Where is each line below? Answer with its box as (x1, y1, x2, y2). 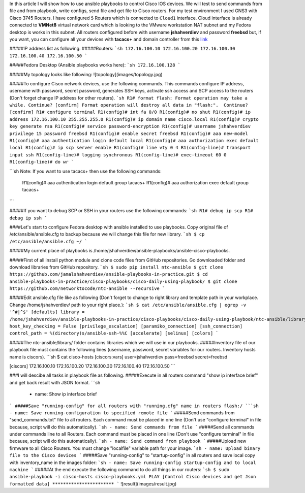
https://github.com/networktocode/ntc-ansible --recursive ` (9, 286, 165, 291)
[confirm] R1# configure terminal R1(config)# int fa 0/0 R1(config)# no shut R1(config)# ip (9, 109, 251, 115)
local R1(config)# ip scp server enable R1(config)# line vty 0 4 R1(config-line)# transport (9, 145, 251, 151)
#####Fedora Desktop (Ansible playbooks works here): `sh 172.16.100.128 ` (9, 62, 180, 68)
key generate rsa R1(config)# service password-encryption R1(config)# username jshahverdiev (9, 123, 251, 129)
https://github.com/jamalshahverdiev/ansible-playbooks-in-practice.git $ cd (9, 272, 208, 277)
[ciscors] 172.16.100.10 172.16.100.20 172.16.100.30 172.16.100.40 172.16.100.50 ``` (9, 363, 175, 369)
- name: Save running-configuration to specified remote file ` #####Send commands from (9, 409, 235, 416)
